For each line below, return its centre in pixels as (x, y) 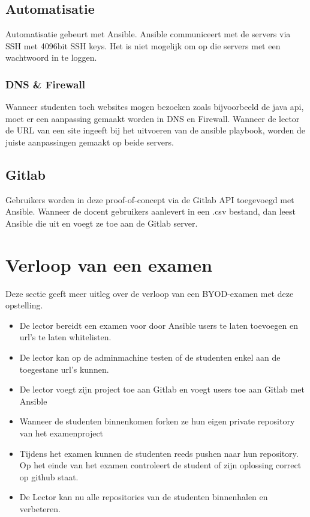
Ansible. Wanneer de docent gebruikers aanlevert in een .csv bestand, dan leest (151, 211)
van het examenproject (61, 433)
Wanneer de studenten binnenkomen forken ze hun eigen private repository (157, 421)
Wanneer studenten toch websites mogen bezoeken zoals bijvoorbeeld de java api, (155, 107)
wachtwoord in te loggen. (51, 57)
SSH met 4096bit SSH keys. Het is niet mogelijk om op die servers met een (143, 45)
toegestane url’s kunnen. (64, 369)
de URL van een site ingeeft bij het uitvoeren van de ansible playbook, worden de (155, 130)
